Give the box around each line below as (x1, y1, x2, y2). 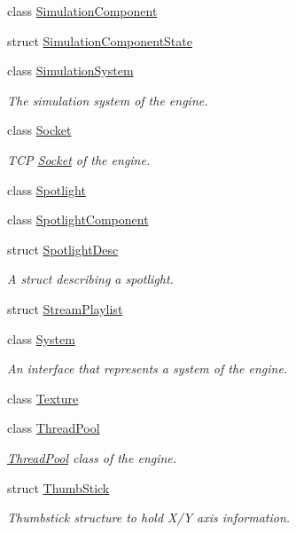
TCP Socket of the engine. (7, 150, 151, 169)
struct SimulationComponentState (7, 31, 192, 50)
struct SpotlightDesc (7, 239, 119, 258)
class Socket (7, 121, 72, 139)
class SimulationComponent (7, 2, 158, 20)
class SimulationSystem (7, 61, 134, 80)
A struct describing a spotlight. (7, 270, 174, 288)
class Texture (7, 388, 79, 407)
